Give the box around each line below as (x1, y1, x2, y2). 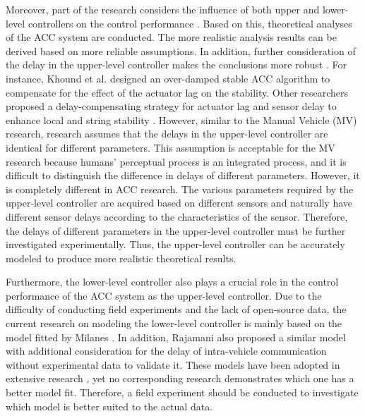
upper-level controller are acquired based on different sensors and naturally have (6, 195, 353, 210)
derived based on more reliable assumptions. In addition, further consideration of (6, 43, 356, 58)
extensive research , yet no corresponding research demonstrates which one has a (6, 371, 354, 386)
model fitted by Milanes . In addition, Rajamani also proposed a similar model (6, 329, 346, 344)
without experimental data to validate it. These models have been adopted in (6, 357, 340, 372)
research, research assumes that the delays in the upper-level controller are (6, 126, 328, 141)
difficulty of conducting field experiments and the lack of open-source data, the (6, 302, 347, 317)
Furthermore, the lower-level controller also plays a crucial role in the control (6, 274, 339, 289)
